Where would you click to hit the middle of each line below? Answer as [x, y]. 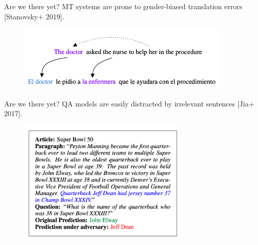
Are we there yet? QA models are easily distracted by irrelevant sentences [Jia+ [129, 103]
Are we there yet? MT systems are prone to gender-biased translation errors [123, 6]
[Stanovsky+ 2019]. [34, 16]
